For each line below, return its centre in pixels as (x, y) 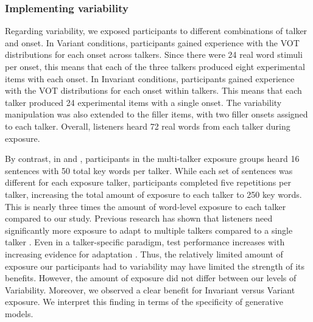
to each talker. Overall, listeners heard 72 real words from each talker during (148, 126)
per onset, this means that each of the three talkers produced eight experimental (155, 66)
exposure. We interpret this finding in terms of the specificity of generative (144, 302)
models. (19, 313)
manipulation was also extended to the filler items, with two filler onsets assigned (156, 114)
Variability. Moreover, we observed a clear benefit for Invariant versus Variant (150, 289)
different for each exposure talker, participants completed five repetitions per (148, 182)
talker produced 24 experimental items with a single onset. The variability (143, 102)
